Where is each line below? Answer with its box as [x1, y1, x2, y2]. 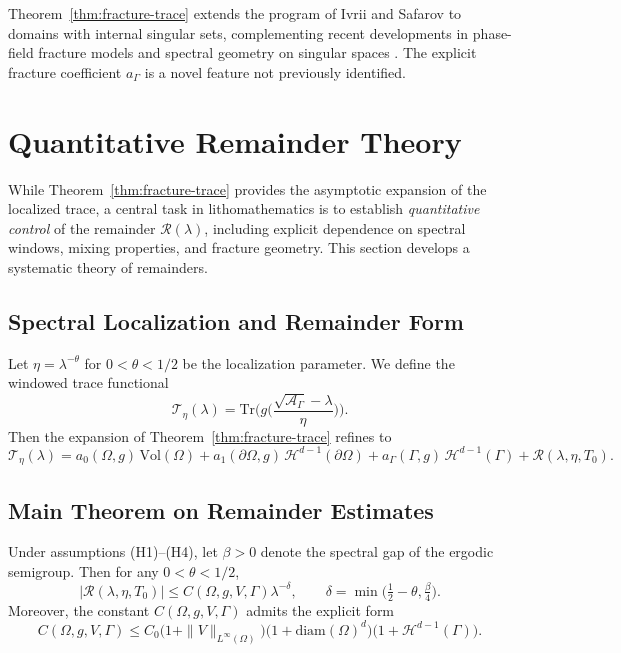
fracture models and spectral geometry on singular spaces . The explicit [38, 42, 477, 63]
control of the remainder [8, 217, 156, 238]
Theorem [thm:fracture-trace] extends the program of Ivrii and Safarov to [8, 3, 462, 23]
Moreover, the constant [8, 599, 150, 620]
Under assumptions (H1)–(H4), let [8, 541, 218, 562]
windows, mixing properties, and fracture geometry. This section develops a [8, 237, 470, 258]
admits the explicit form [246, 599, 395, 620]
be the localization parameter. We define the [182, 352, 455, 373]
